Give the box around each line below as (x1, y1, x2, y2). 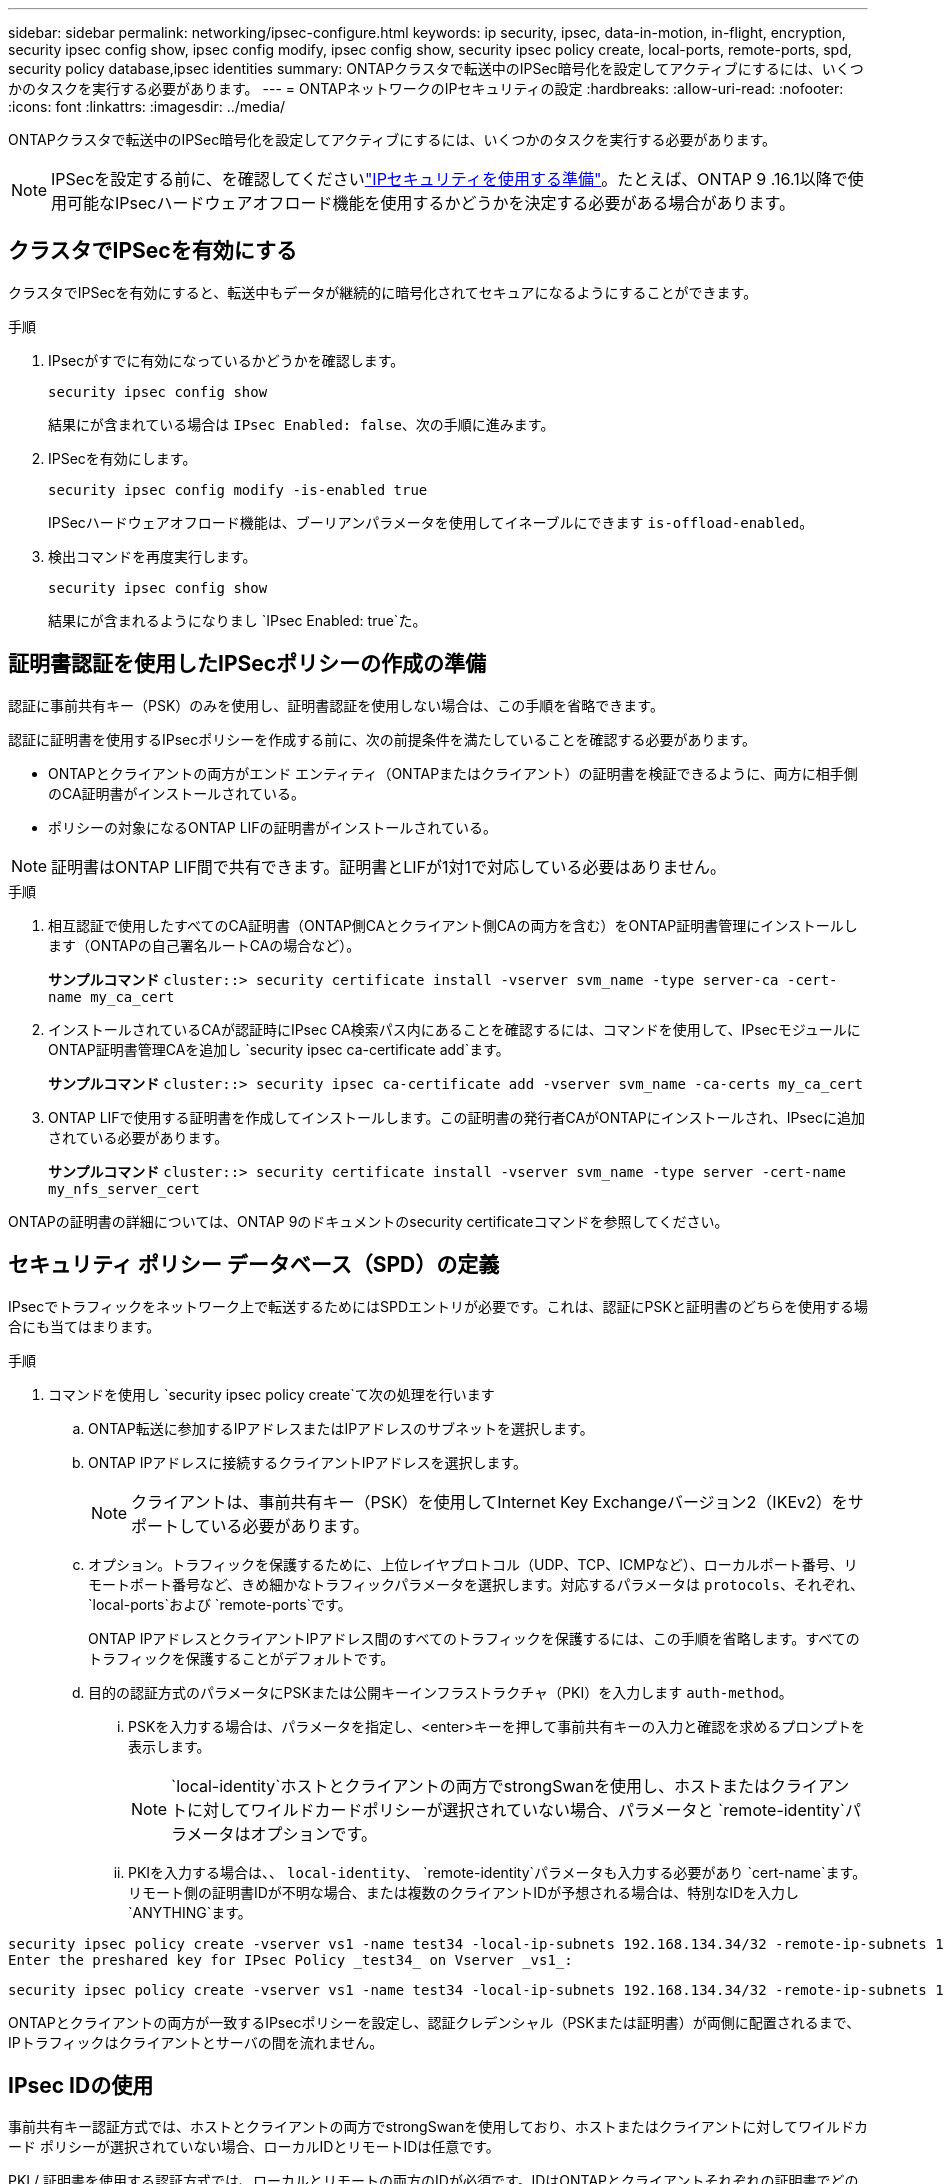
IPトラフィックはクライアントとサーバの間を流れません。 (8, 2033, 384, 2051)
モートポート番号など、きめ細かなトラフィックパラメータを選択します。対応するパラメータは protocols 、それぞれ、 (88, 1575, 865, 1593)
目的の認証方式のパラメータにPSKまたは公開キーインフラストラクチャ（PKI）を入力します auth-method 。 (88, 1683, 793, 1701)
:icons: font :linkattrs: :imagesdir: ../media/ (8, 98, 286, 115)
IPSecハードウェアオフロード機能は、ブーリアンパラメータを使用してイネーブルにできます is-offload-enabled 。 (48, 513, 814, 531)
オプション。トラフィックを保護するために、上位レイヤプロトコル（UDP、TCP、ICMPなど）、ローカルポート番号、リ (88, 1555, 858, 1573)
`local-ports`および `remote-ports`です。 (88, 1595, 352, 1613)
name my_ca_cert (48, 988, 175, 1005)
